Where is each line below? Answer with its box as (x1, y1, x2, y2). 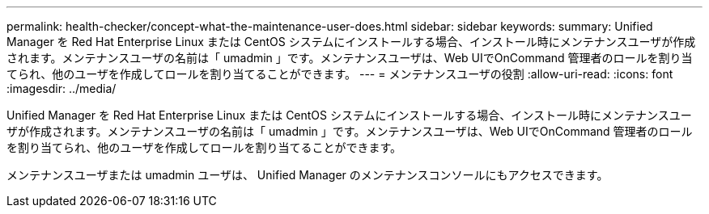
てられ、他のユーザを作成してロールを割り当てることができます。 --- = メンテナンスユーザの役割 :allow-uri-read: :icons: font (6, 67, 673, 81)
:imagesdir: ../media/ (6, 82, 117, 95)
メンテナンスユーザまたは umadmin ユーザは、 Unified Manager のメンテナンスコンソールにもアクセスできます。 (6, 168, 609, 182)
